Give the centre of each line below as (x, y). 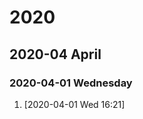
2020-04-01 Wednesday (71, 83)
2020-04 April (55, 54)
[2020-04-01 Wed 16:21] (74, 104)
